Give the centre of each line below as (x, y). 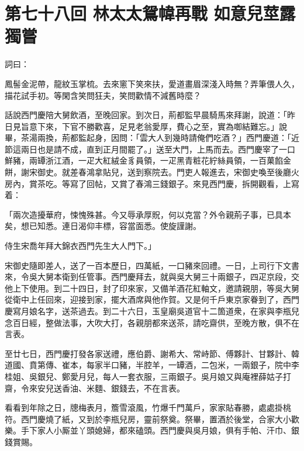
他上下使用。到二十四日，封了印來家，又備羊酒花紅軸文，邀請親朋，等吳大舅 (152, 288)
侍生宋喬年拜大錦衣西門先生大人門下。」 (80, 246)
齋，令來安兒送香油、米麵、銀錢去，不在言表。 (95, 388)
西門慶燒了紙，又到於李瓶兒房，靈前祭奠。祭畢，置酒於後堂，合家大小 (156, 419)
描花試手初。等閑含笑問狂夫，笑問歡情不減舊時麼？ (103, 95)
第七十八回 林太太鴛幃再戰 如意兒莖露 (150, 13)
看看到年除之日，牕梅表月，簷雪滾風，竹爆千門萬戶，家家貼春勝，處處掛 (144, 407)
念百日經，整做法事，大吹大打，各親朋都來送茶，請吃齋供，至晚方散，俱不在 (152, 322)
